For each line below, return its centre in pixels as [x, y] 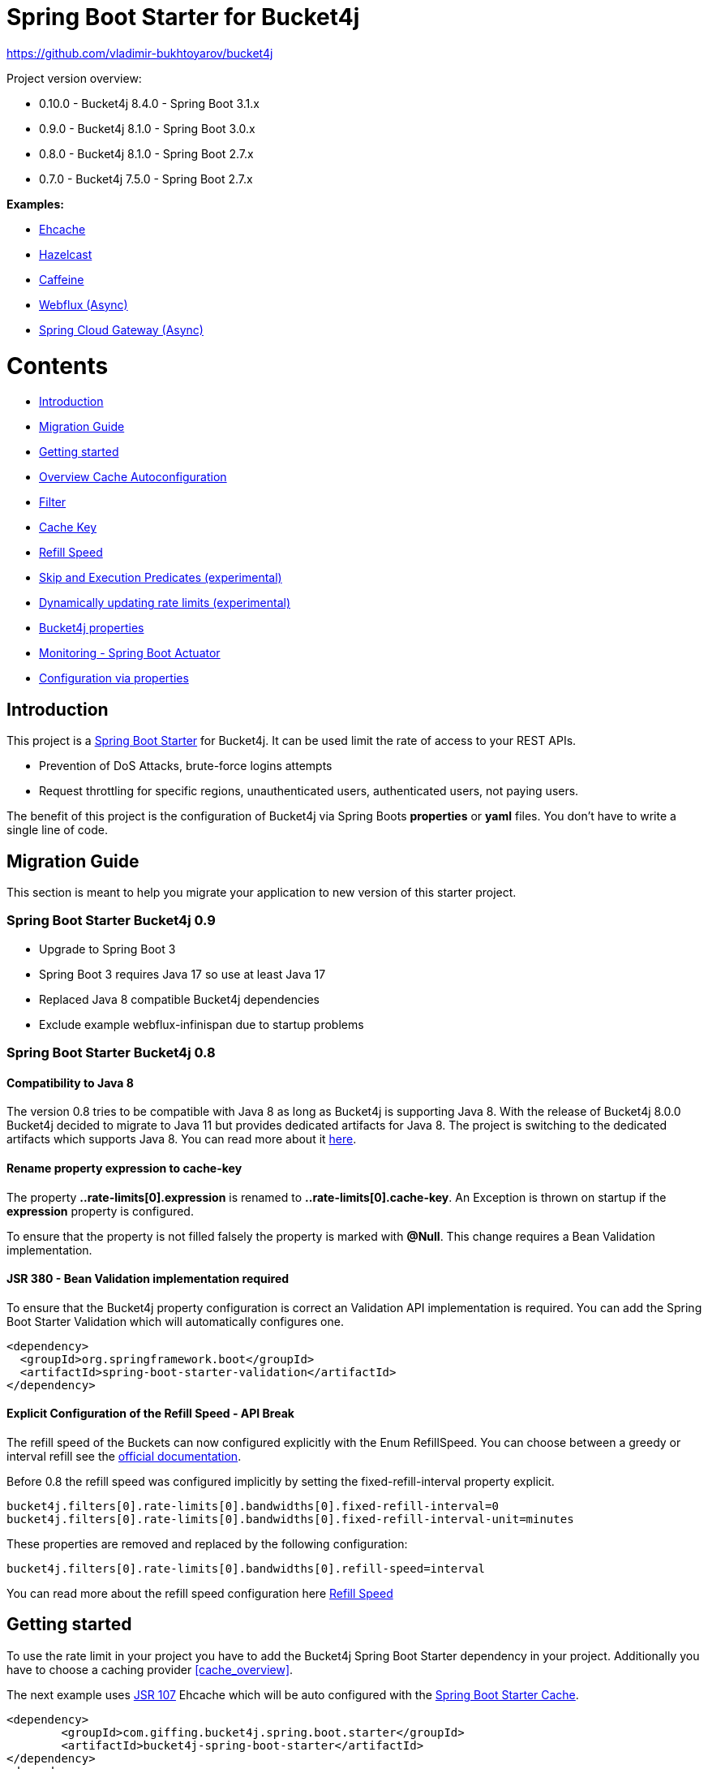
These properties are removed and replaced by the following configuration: [207, 1543]
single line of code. [57, 830]
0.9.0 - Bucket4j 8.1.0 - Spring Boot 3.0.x [147, 128]
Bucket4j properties [92, 628]
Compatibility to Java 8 [70, 1082]
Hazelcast [66, 254]
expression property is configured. [100, 1211]
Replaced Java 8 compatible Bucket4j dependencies [179, 999]
